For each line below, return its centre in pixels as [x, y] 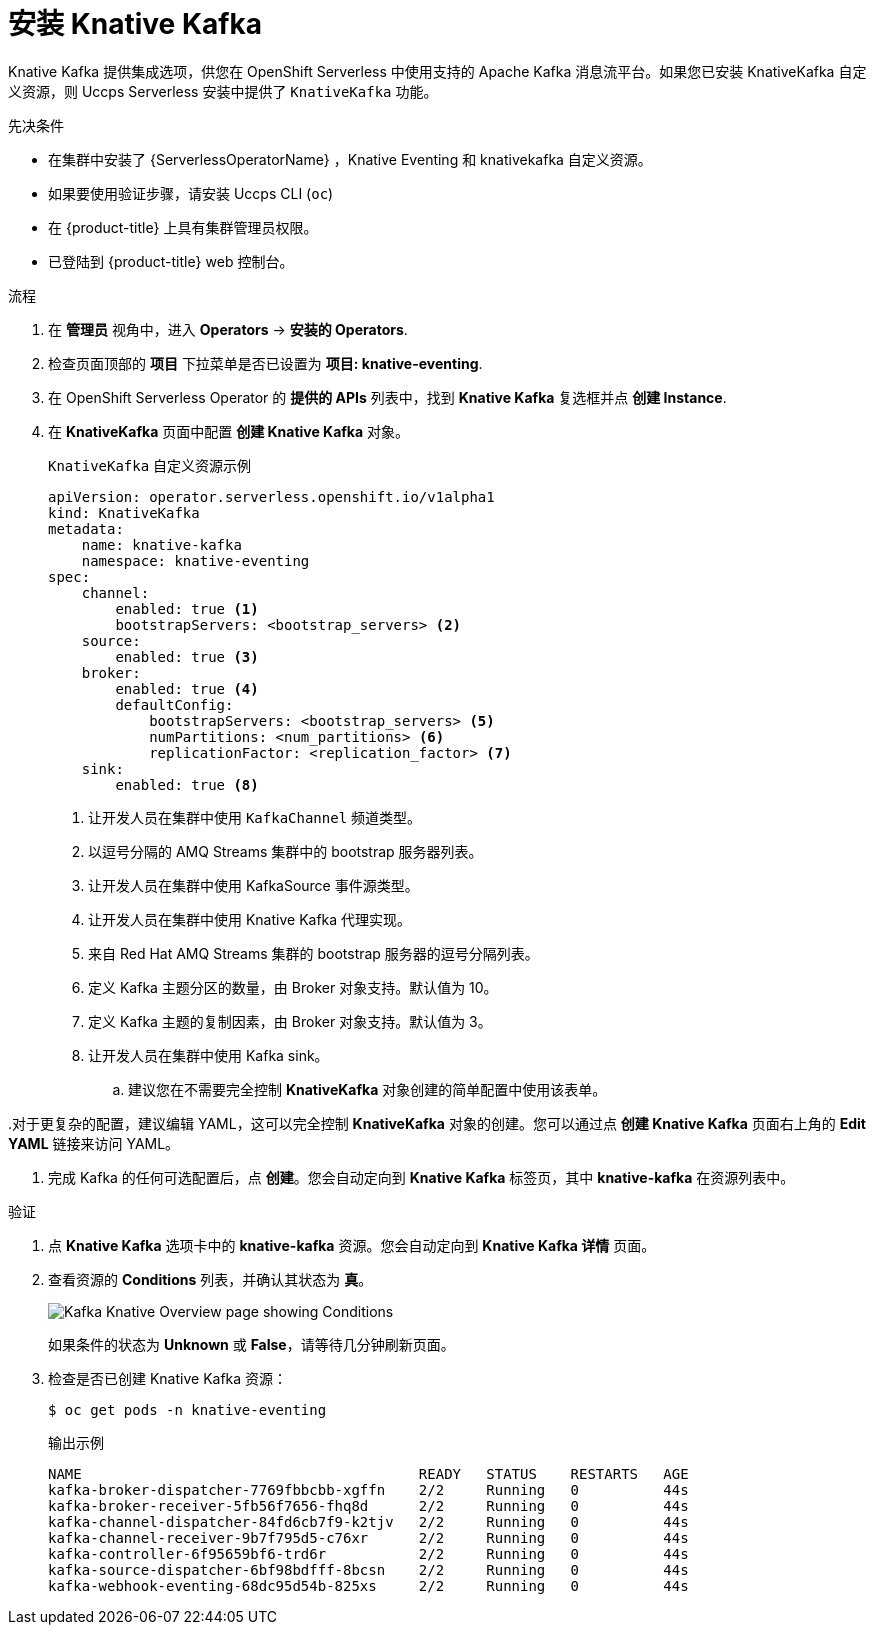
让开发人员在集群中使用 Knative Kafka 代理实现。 [250, 919]
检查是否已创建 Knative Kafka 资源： [168, 1378]
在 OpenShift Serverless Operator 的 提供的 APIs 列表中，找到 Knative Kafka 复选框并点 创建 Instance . [387, 397]
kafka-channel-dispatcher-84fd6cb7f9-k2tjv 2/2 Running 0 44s [368, 1521]
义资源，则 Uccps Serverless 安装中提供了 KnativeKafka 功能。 [223, 91]
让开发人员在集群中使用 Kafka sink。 [208, 1055]
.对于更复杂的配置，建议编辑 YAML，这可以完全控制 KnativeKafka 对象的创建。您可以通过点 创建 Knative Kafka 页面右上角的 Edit [437, 1123]
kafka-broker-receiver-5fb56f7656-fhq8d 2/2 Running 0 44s [368, 1505]
